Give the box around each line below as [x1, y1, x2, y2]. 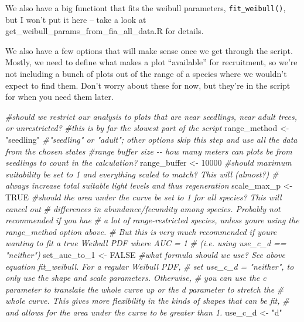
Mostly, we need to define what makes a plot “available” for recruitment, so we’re [5, 56, 298, 68]
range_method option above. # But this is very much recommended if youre [5, 225, 277, 237]
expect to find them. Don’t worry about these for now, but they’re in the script [5, 79, 291, 91]
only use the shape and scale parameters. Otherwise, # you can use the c [5, 271, 267, 284]
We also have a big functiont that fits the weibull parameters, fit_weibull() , [5, 2, 286, 14]
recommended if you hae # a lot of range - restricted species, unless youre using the [5, 214, 299, 226]
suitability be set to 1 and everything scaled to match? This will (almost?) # [5, 167, 279, 180]
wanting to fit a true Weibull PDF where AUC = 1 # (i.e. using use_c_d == [5, 237, 286, 249]
